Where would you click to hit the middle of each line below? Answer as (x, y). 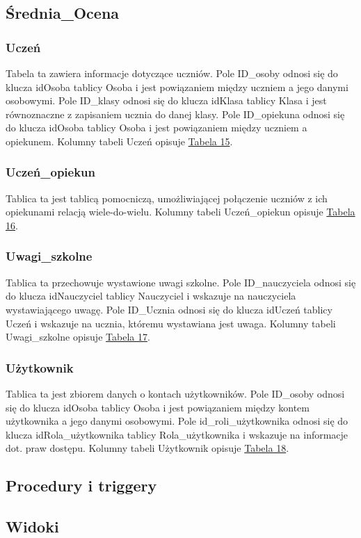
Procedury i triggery (81, 486)
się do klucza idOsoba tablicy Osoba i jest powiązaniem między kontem (158, 407)
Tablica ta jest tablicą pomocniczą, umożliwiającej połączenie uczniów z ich (167, 198)
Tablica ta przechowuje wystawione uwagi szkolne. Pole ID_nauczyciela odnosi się (181, 282)
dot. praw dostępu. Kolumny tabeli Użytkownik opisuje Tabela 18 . (147, 448)
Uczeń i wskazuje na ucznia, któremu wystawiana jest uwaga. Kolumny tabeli (171, 323)
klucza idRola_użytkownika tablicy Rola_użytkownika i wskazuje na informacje (177, 434)
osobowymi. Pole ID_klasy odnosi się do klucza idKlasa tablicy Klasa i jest (166, 100)
